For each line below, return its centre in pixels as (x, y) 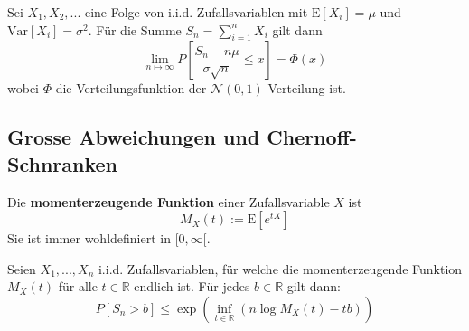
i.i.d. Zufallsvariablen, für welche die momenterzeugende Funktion (280, 268)
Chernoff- (312, 137)
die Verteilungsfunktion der (131, 88)
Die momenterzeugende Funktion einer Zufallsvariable (169, 201)
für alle (78, 286)
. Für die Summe (135, 29)
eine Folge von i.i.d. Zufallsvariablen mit (196, 12)
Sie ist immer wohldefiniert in (89, 238)
